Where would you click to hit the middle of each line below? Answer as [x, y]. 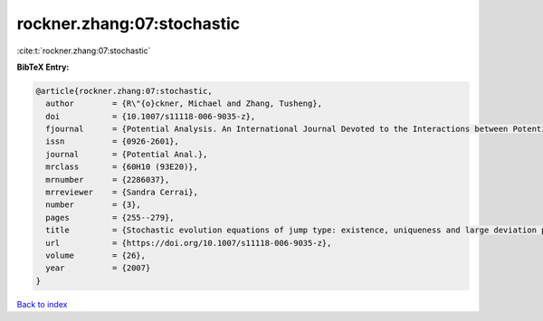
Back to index [42, 304]
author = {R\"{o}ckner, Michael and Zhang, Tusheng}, [184, 104]
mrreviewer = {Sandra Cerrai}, [122, 193]
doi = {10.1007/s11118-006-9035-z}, [151, 116]
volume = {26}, [96, 255]
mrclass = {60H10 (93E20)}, [122, 167]
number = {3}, [94, 205]
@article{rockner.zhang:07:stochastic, [124, 91]
